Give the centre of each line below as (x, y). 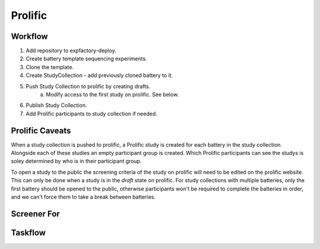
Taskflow (28, 233)
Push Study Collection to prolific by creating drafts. (88, 86)
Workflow (30, 36)
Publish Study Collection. (56, 105)
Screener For (36, 214)
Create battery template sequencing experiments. (87, 59)
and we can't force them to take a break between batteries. (83, 197)
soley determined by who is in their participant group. (76, 161)
